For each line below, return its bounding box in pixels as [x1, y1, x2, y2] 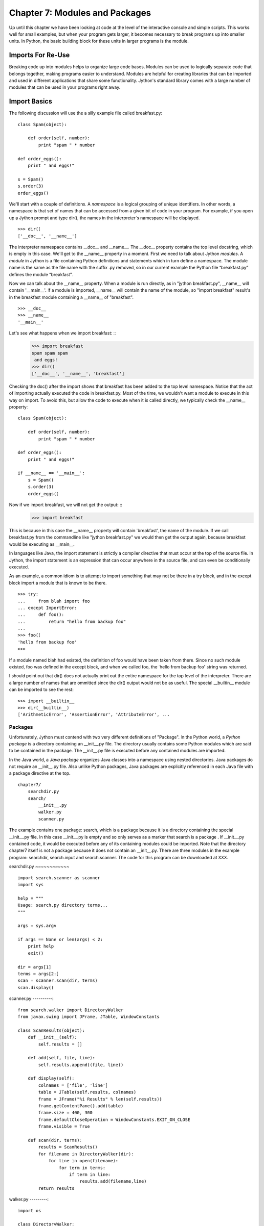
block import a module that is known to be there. [9, 580, 107, 586]
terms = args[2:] [18, 971, 59, 977]
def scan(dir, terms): [27, 1138, 83, 1143]
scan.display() [18, 985, 54, 990]
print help [27, 944, 54, 949]
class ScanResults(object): [18, 1027, 85, 1033]
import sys [18, 882, 44, 887]
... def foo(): [18, 612, 65, 617]
